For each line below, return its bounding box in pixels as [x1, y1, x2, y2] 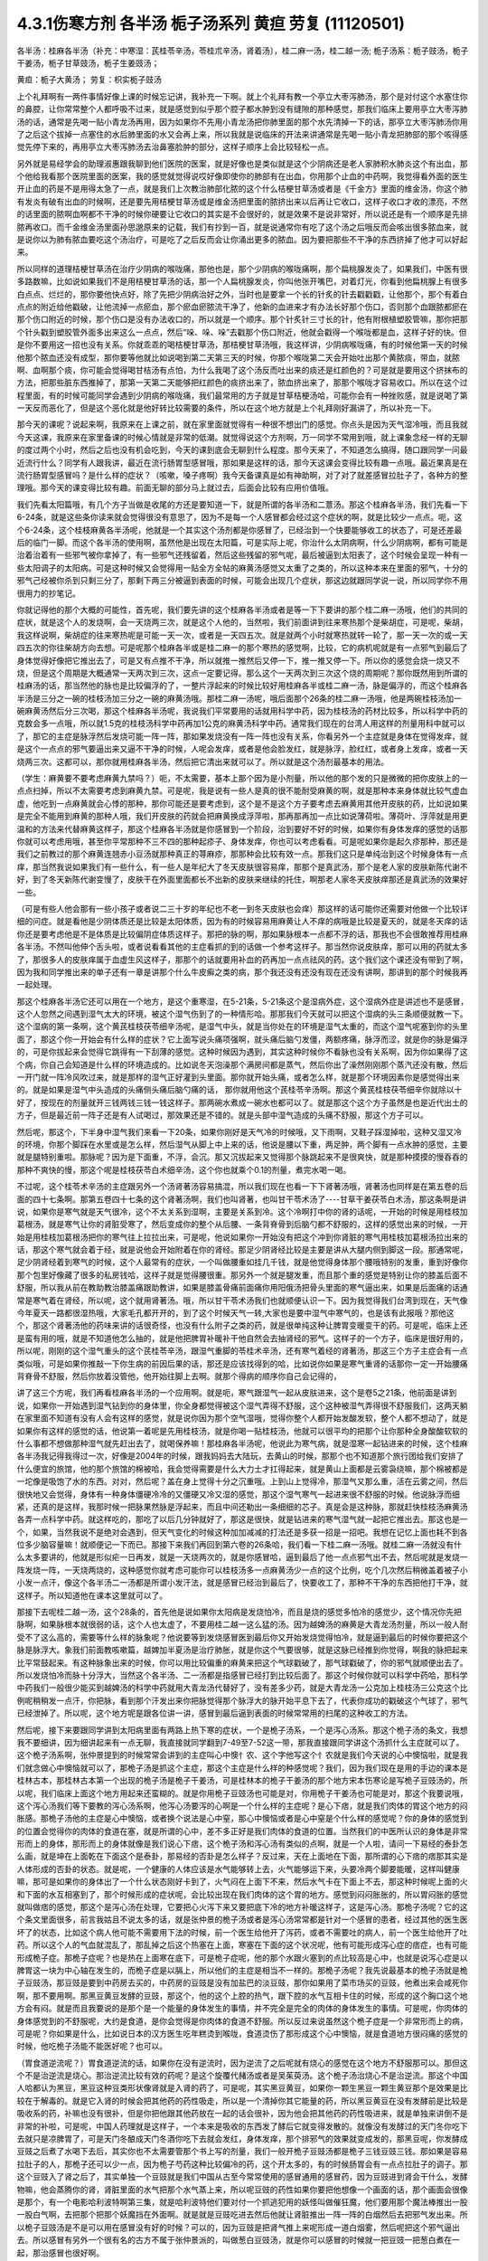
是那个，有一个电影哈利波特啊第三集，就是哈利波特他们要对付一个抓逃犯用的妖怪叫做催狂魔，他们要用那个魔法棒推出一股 [16, 2197, 468, 2207]
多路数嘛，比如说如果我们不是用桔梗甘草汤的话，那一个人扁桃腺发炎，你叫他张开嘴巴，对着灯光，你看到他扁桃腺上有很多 [16, 276, 468, 287]
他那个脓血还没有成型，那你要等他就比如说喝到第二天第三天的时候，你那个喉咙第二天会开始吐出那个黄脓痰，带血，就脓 [16, 352, 460, 363]
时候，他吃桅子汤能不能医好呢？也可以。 [16, 2040, 167, 2052]
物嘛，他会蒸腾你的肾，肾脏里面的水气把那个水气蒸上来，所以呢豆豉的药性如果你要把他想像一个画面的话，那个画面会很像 [16, 2184, 468, 2195]
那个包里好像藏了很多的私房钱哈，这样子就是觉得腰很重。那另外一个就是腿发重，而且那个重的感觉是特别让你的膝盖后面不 [16, 1269, 468, 1280]
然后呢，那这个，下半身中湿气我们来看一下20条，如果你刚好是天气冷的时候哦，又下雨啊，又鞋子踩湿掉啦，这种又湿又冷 [16, 1126, 463, 1137]
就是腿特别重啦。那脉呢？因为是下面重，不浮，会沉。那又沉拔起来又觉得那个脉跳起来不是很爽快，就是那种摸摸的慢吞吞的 [16, 1151, 468, 1162]
